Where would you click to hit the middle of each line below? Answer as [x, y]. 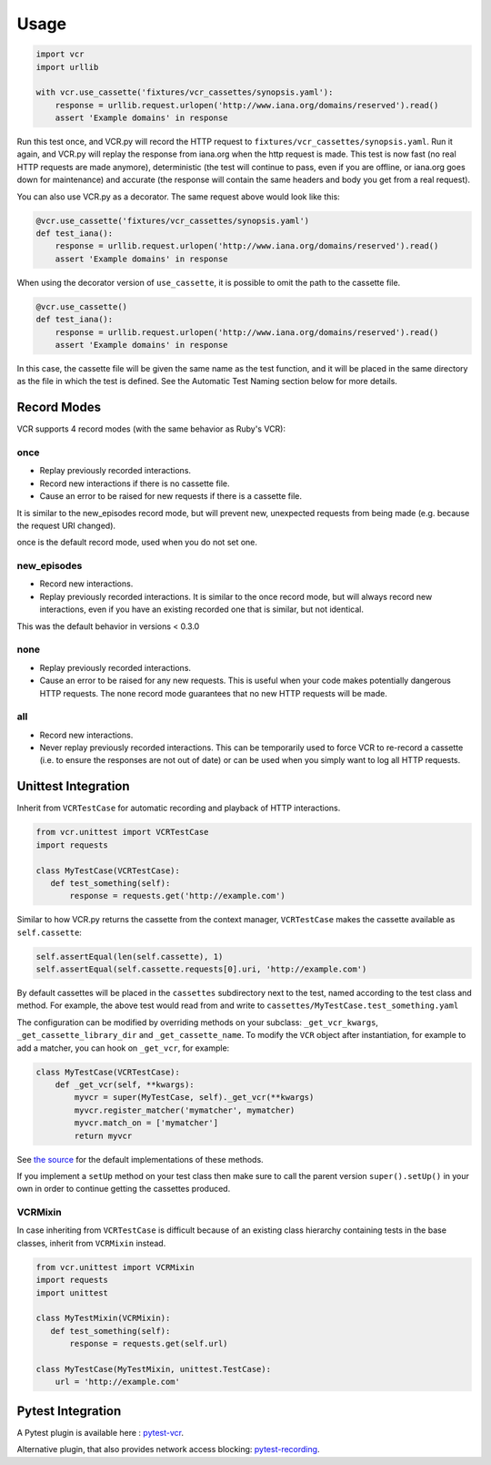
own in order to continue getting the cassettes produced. [124, 1189]
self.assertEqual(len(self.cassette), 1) [130, 956]
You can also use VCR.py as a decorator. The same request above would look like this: [178, 197]
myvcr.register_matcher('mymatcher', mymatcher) [185, 1110]
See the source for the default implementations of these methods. [140, 1159]
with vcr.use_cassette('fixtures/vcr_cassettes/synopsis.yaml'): [185, 92]
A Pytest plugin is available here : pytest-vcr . [100, 1432]
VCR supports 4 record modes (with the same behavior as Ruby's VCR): [151, 429]
